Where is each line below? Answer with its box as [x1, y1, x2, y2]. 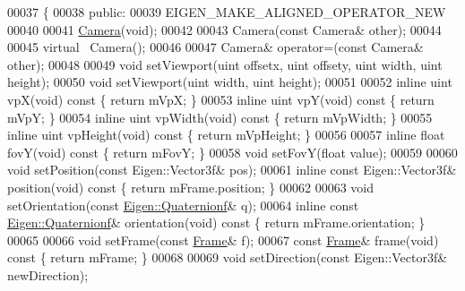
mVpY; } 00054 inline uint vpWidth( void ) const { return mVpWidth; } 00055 [7, 107, 433, 126]
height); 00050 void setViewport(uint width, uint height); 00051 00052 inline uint [7, 73, 452, 91]
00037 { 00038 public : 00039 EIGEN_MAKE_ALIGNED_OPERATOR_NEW [7, 3, 446, 21]
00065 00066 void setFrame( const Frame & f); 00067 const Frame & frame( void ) [7, 230, 439, 249]
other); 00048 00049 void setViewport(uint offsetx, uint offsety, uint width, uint [7, 55, 443, 73]
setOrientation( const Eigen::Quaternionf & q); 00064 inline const [7, 195, 359, 214]
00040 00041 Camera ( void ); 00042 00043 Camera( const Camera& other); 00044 [7, 20, 442, 39]
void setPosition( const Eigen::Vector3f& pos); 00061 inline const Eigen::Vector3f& [7, 160, 457, 179]
